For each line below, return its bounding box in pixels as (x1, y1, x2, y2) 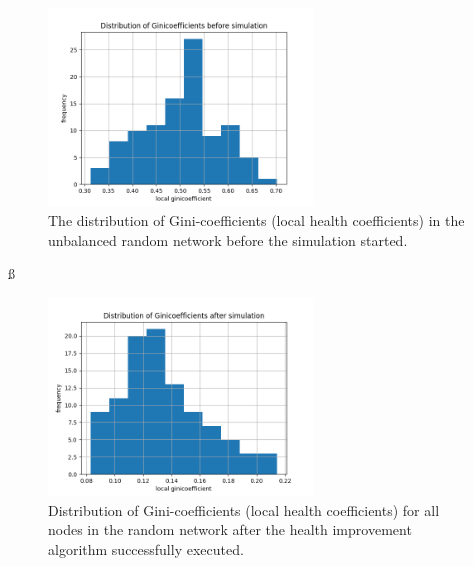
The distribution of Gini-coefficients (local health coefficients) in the (48, 210, 465, 231)
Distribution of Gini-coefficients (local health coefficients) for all (48, 499, 440, 520)
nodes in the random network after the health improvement (48, 519, 412, 540)
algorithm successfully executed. (48, 539, 244, 559)
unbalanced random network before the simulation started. (48, 229, 408, 250)
